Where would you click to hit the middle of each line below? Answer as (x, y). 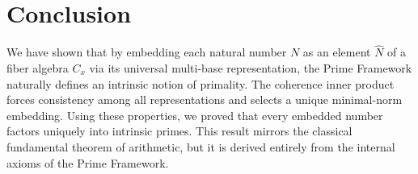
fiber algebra (38, 67)
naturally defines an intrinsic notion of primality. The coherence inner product (201, 83)
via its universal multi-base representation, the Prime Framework (251, 67)
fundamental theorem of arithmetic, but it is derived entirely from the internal (201, 146)
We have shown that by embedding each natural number (147, 52)
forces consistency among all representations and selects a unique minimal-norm (205, 99)
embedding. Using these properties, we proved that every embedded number (195, 115)
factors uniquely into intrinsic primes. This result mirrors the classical (179, 131)
